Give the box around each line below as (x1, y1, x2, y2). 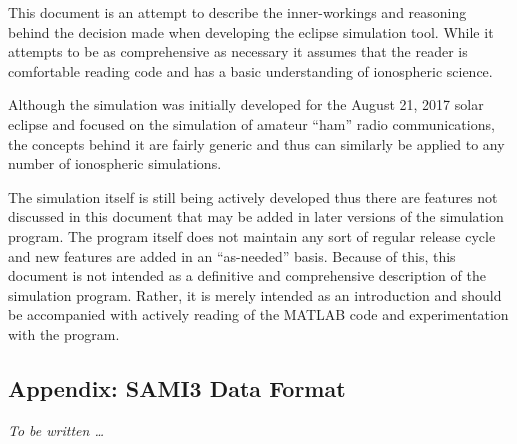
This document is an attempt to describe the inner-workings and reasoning (8, 2, 467, 22)
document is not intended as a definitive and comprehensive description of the (8, 265, 486, 286)
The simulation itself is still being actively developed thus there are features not (8, 186, 498, 207)
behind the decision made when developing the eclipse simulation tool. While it (8, 21, 494, 42)
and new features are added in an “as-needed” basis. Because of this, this (8, 245, 456, 266)
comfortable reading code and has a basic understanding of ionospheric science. (8, 60, 493, 81)
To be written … (8, 419, 104, 440)
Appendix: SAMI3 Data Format (8, 372, 346, 403)
